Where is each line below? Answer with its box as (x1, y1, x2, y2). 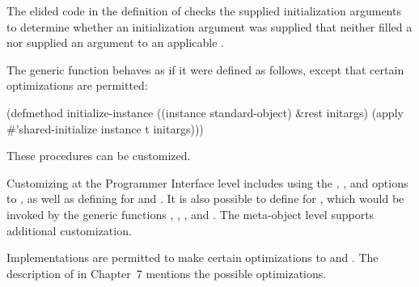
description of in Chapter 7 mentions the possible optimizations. (6, 264, 327, 281)
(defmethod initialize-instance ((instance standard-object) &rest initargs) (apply (6, 103, 404, 120)
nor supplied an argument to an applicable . (6, 34, 224, 51)
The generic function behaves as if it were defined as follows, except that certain (6, 61, 404, 78)
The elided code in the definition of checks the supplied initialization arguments (6, 2, 401, 19)
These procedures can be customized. (6, 147, 191, 164)
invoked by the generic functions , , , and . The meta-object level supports (6, 205, 375, 222)
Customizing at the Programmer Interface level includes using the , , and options (6, 174, 408, 191)
